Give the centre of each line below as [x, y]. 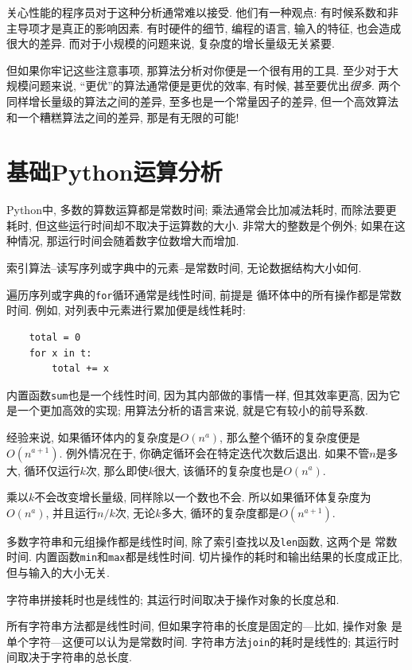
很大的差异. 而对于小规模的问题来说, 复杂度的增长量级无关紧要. [171, 43]
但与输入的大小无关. [58, 573]
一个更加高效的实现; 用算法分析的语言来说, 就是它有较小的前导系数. [192, 410]
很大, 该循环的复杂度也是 [219, 470]
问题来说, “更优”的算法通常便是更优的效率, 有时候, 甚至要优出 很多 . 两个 [214, 86]
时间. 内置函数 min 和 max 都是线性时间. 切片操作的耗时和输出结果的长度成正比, [204, 557]
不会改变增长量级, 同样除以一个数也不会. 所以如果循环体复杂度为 [203, 497]
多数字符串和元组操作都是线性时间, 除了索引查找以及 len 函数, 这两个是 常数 [202, 541]
